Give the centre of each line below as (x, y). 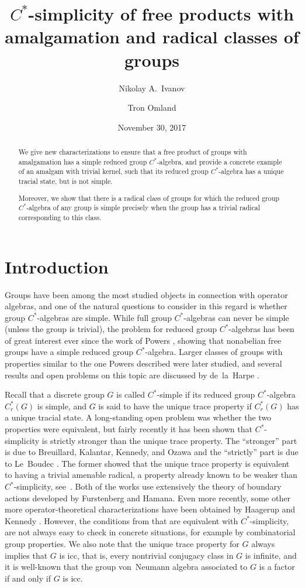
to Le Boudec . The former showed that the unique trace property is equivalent (147, 463)
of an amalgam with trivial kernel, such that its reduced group (113, 171)
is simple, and (62, 406)
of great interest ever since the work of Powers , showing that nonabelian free (143, 340)
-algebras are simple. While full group (104, 317)
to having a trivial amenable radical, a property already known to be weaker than (151, 475)
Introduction (57, 266)
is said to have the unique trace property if (175, 406)
